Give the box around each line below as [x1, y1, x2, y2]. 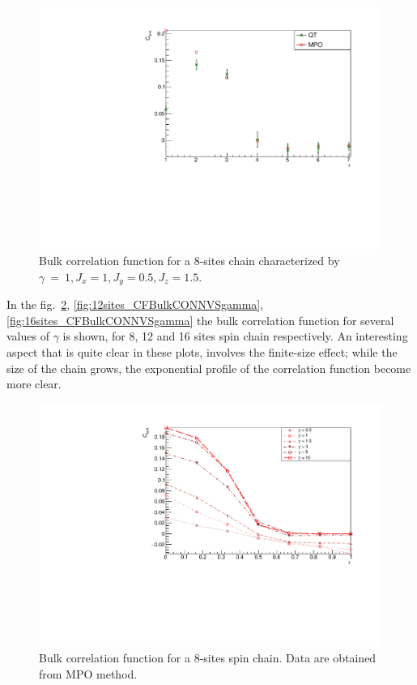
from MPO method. [39, 665, 138, 682]
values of [6, 328, 49, 345]
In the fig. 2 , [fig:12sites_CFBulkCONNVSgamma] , [6, 296, 264, 313]
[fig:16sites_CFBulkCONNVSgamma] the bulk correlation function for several [6, 311, 394, 328]
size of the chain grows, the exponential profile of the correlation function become [6, 359, 411, 376]
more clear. [6, 375, 62, 392]
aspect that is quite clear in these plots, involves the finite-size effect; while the [6, 344, 398, 361]
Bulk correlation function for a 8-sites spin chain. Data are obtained [39, 649, 377, 666]
